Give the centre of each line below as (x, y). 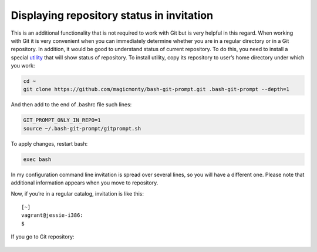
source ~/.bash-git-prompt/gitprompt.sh (82, 128)
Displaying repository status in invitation (112, 15)
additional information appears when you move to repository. (85, 183)
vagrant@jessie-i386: (52, 215)
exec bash (37, 159)
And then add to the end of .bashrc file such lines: (71, 105)
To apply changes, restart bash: (49, 143)
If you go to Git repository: (43, 237)
